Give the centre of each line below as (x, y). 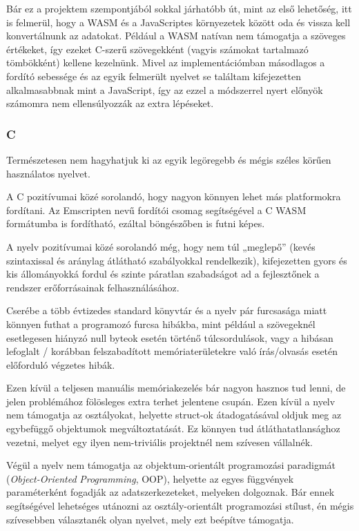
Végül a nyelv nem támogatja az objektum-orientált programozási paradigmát (171, 465)
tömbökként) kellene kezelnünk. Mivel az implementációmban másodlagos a (166, 62)
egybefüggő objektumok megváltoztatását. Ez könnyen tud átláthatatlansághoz (173, 428)
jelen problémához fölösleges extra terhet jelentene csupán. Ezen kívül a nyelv (171, 401)
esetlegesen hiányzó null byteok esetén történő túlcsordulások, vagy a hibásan (170, 337)
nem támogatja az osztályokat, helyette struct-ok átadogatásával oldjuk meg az (174, 415)
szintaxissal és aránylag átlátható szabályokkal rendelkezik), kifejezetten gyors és (177, 260)
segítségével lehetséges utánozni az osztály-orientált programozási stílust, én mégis (180, 506)
